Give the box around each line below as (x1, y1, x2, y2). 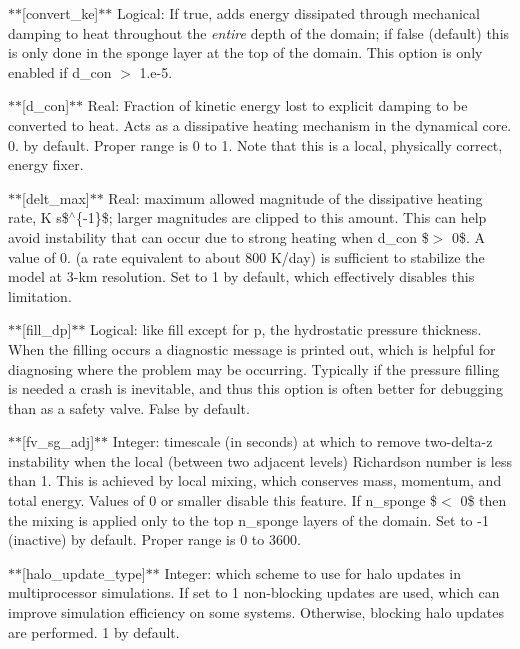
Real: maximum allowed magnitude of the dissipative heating (108, 187, 483, 208)
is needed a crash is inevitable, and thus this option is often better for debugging (8, 378, 503, 399)
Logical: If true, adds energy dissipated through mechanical (116, 3, 480, 23)
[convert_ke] (22, 3, 99, 23)
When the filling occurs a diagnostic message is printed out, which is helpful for (8, 338, 496, 359)
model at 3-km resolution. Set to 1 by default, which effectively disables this (8, 266, 475, 287)
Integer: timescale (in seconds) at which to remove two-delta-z (112, 431, 493, 452)
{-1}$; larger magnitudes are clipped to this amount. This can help (76, 207, 487, 228)
